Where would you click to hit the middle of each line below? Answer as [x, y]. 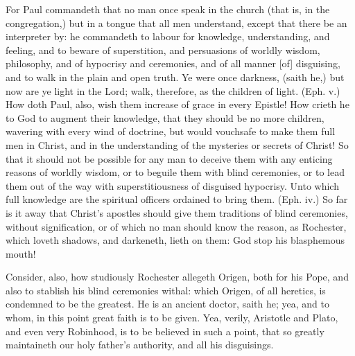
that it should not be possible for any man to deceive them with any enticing [169, 158]
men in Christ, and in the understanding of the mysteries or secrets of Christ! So [177, 144]
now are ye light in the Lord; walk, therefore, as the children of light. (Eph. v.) [173, 90]
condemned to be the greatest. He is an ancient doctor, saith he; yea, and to [167, 304]
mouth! [21, 253]
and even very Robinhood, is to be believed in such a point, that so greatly [165, 331]
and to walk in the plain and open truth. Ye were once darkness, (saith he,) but [175, 77]
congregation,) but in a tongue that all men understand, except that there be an [176, 23]
